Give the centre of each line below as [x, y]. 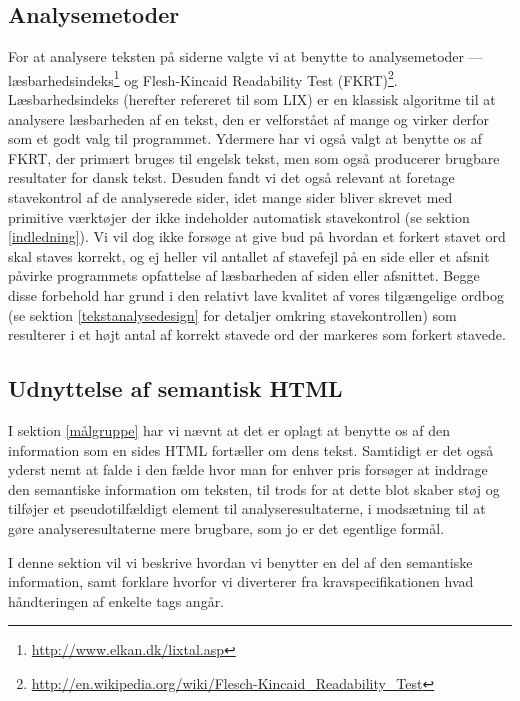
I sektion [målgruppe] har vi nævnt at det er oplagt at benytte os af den [229, 429]
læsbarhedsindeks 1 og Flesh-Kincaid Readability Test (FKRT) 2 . [203, 78]
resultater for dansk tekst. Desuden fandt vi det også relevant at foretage [231, 177]
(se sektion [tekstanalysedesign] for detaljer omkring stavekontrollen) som [232, 314]
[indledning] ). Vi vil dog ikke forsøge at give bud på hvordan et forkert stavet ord [257, 236]
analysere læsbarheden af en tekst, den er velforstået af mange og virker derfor [248, 118]
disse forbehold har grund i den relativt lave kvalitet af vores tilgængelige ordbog [256, 294]
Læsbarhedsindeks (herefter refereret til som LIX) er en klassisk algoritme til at [252, 99]
